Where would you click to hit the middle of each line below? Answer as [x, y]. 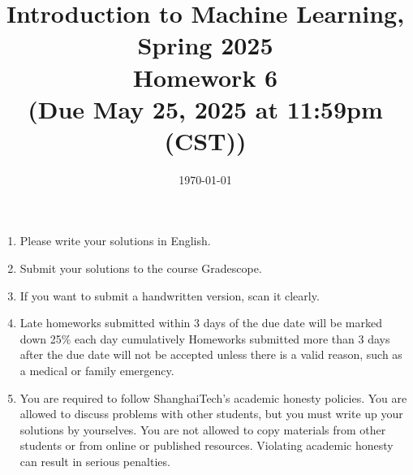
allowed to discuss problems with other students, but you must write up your [211, 414]
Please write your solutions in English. [115, 241]
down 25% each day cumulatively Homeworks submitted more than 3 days [205, 338]
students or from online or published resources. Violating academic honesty [206, 445]
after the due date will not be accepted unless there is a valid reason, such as [211, 354]
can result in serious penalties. [95, 461]
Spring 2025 [205, 45]
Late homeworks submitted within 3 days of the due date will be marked [201, 323]
